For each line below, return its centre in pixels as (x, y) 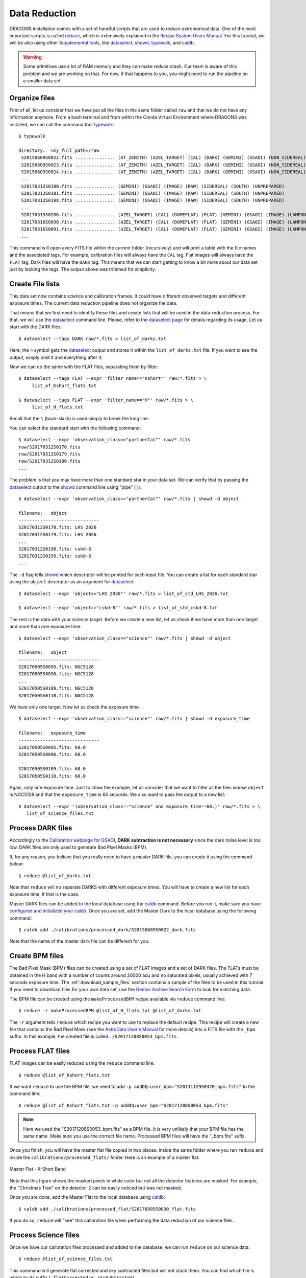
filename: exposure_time (52, 733)
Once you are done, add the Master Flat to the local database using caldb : (87, 1197)
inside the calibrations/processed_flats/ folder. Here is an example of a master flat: (105, 1157)
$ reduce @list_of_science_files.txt (66, 1259)
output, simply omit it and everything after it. (56, 357)
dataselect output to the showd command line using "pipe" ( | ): (75, 487)
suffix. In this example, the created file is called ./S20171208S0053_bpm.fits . (94, 1036)
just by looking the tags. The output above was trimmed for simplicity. (83, 269)
